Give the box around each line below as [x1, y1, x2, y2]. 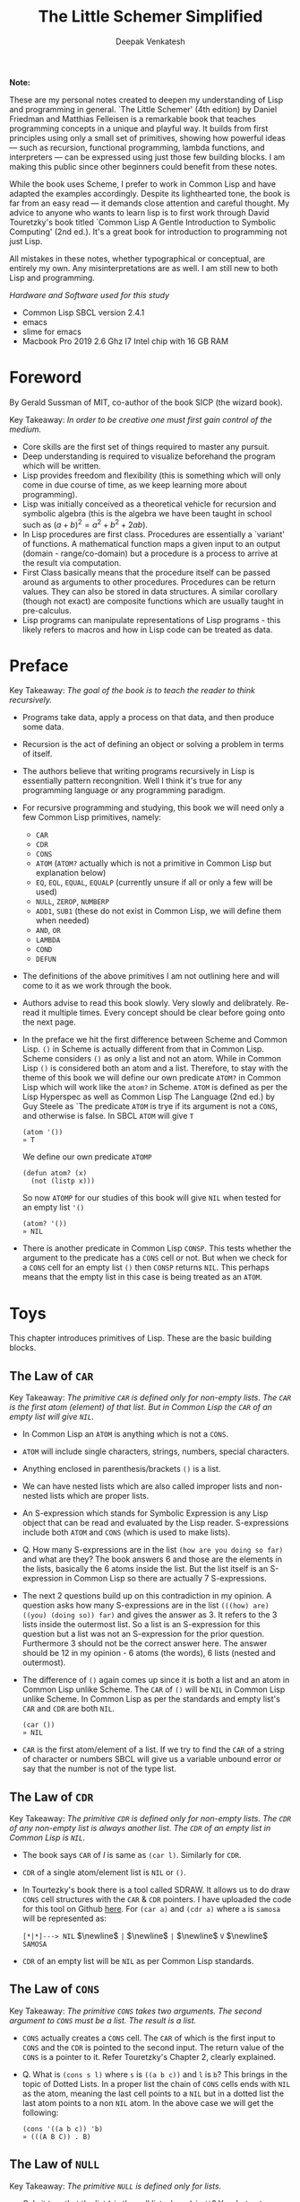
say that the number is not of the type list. [21, 1763, 177, 1775]
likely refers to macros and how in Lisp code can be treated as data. [21, 624, 273, 635]
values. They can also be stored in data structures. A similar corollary [21, 586, 279, 596]
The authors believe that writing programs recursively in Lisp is [21, 766, 255, 777]
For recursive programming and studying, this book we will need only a [21, 802, 285, 814]
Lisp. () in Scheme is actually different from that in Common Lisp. [21, 1044, 264, 1054]
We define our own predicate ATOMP [21, 1151, 152, 1162]
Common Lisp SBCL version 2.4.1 [21, 307, 145, 318]
